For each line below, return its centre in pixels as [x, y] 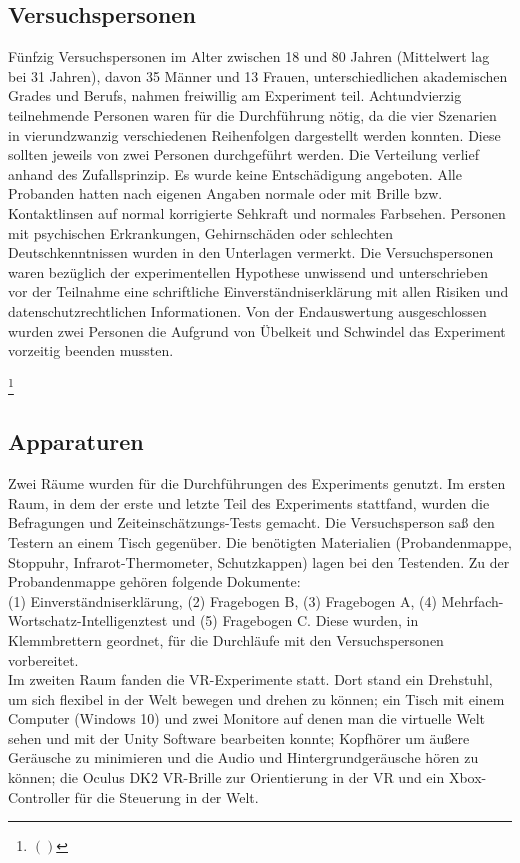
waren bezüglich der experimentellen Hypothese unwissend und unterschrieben [248, 271]
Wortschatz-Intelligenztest [88, 620]
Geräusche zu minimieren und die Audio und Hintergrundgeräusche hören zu [243, 757]
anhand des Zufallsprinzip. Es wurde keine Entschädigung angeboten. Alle [235, 173]
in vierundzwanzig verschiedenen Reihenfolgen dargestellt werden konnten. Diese [254, 134]
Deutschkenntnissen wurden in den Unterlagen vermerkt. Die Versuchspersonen [251, 252]
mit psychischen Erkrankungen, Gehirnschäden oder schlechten [200, 232]
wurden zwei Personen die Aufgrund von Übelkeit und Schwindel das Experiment [257, 330]
